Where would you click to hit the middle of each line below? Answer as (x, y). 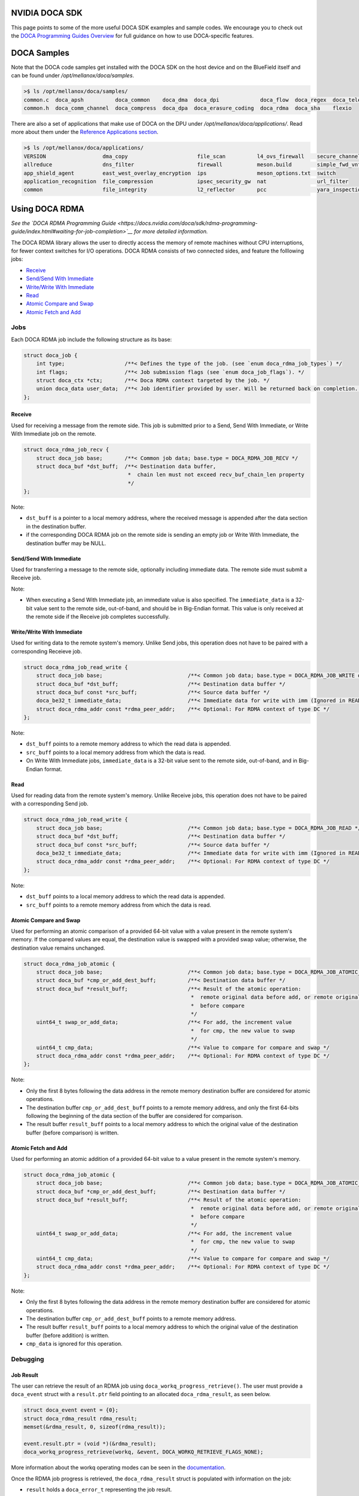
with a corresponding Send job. (50, 804)
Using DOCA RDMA (48, 209)
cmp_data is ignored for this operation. (74, 1344)
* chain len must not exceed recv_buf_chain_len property (216, 475)
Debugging (28, 1359)
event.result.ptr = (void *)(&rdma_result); (90, 1443)
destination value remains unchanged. (58, 948)
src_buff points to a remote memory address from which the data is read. (119, 905)
